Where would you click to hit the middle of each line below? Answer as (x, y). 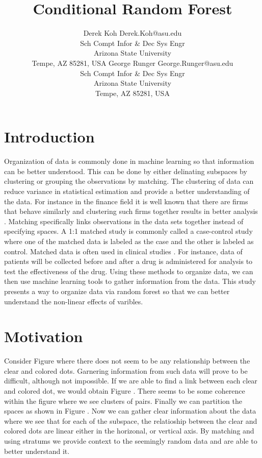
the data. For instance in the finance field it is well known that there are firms (126, 201)
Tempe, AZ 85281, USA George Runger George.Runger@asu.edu (133, 63)
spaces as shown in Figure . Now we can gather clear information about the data (130, 411)
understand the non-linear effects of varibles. (74, 301)
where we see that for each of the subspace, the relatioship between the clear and (131, 420)
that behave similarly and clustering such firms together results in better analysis (131, 211)
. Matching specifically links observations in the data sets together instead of (124, 221)
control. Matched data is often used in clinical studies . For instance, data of (123, 251)
